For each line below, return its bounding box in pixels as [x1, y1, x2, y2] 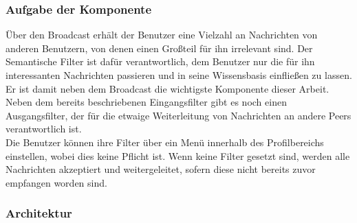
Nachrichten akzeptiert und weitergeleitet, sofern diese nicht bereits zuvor [6, 162, 316, 176]
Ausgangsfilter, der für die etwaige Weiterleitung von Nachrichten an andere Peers [6, 108, 351, 122]
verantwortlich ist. [6, 121, 82, 136]
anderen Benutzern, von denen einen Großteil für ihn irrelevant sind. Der [6, 40, 313, 55]
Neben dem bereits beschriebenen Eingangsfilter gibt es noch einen [6, 95, 287, 109]
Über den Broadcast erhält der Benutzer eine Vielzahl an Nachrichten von [6, 27, 318, 42]
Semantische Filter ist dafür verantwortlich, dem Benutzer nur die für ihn [6, 54, 315, 69]
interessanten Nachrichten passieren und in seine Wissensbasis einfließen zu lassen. [6, 68, 352, 82]
